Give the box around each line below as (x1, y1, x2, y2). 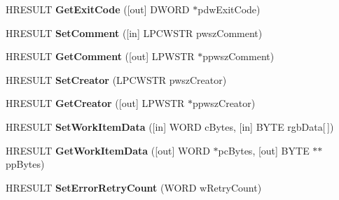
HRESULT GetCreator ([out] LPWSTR (6, 96, 185, 110)
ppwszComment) (202, 49, 275, 64)
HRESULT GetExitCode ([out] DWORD (6, 2, 190, 16)
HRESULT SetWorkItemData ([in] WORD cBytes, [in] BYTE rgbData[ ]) (6, 119, 334, 134)
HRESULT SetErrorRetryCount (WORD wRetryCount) (6, 180, 262, 194)
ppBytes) (6, 157, 45, 171)
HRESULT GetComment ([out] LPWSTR (6, 49, 195, 64)
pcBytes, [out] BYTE (218, 143, 310, 157)
